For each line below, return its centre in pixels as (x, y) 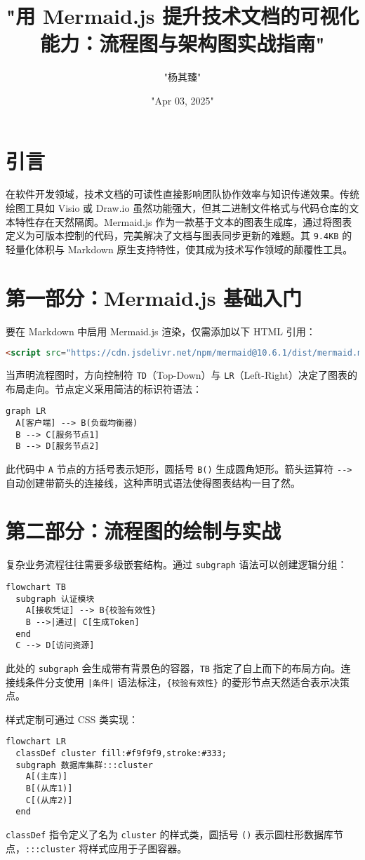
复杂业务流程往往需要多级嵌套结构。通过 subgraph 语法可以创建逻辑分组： (177, 564)
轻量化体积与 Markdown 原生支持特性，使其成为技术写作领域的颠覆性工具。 (179, 249)
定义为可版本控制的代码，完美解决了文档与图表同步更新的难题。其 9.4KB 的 (179, 235)
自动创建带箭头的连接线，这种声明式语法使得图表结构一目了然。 (153, 482)
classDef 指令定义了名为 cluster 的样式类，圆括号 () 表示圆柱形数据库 (170, 834)
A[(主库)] (47, 777)
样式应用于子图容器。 (138, 848)
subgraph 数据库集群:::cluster (84, 765)
